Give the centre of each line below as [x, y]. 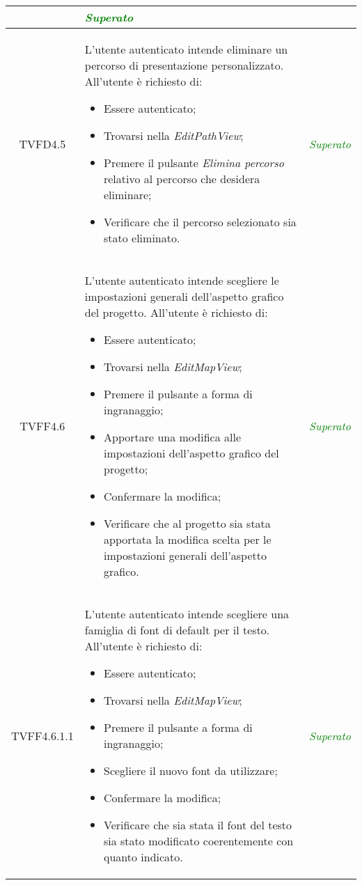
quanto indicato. [143, 857]
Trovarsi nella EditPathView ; [173, 135]
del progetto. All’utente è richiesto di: [176, 312]
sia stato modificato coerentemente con [198, 841]
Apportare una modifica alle [172, 437]
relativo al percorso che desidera [182, 179]
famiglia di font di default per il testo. [177, 630]
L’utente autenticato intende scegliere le [182, 280]
